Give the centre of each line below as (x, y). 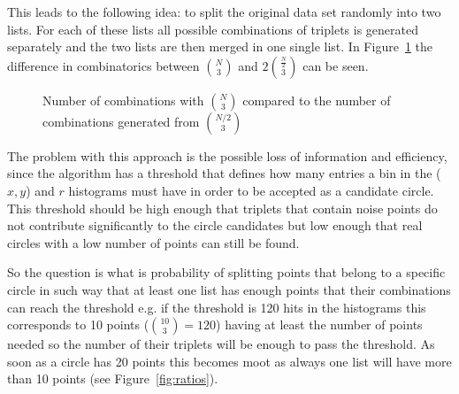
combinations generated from (121, 121)
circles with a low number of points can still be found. (153, 242)
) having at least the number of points (319, 324)
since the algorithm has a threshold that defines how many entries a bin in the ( (224, 173)
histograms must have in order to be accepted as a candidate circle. (251, 190)
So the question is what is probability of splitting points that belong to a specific (226, 272)
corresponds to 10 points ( (78, 324)
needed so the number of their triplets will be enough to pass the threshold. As (221, 344)
